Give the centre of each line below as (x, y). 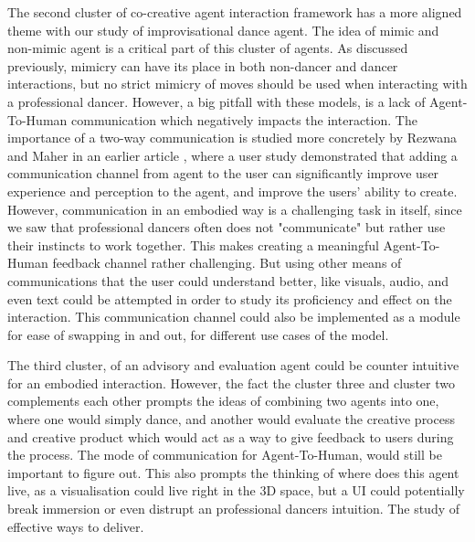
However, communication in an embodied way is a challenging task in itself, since (235, 209)
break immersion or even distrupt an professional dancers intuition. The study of (234, 509)
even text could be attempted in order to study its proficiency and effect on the (230, 298)
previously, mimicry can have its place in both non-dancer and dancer (203, 65)
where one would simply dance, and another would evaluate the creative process (231, 419)
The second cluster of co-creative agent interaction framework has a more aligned (235, 12)
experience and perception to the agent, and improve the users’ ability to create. (232, 191)
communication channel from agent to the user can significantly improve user (223, 173)
